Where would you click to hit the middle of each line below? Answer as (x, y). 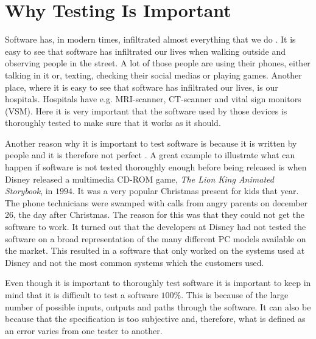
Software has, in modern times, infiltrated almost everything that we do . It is (150, 39)
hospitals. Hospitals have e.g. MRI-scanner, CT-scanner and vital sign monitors (153, 99)
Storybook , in (29, 191)
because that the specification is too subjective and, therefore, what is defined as (155, 319)
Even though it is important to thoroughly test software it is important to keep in (158, 283)
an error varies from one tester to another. (84, 330)
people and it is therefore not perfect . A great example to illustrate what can (150, 155)
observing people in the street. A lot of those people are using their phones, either (158, 63)
